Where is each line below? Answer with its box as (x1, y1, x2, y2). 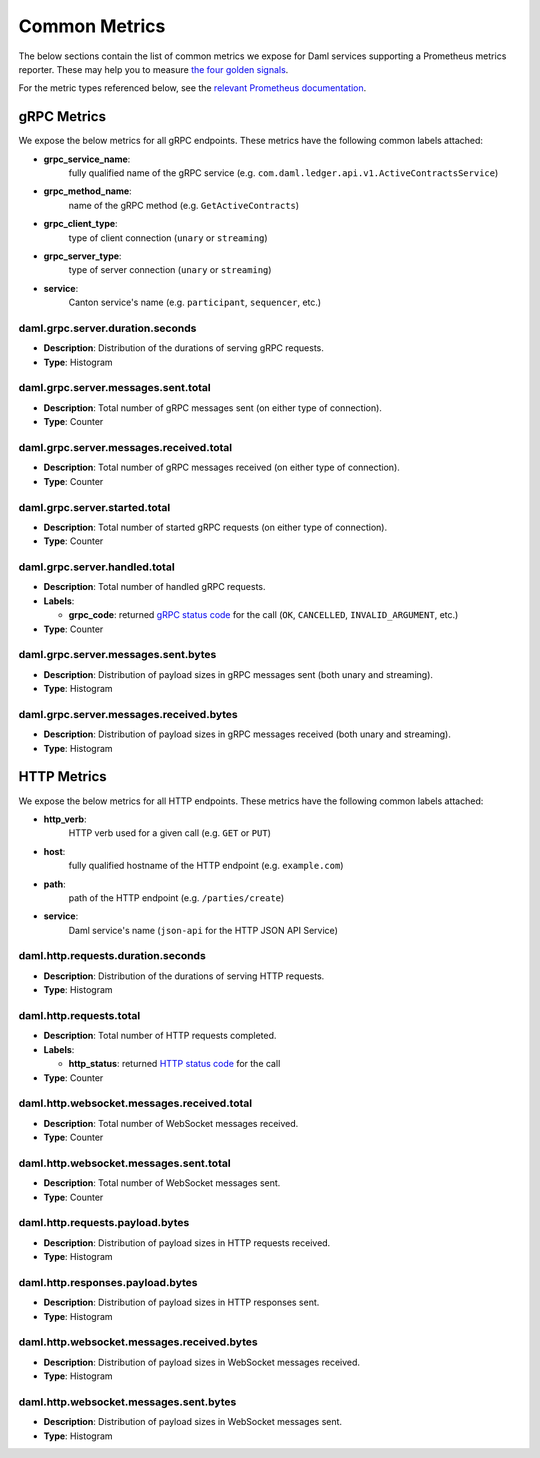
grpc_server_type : (43, 250, 122, 262)
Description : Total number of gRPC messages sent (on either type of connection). (43, 401, 382, 414)
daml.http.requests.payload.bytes (18, 1216, 190, 1230)
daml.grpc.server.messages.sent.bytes (18, 648, 217, 662)
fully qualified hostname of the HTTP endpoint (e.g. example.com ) (68, 860, 344, 872)
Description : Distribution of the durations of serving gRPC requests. (43, 342, 324, 354)
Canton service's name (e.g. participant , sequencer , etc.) (68, 296, 322, 309)
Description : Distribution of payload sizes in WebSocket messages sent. (43, 1416, 343, 1428)
